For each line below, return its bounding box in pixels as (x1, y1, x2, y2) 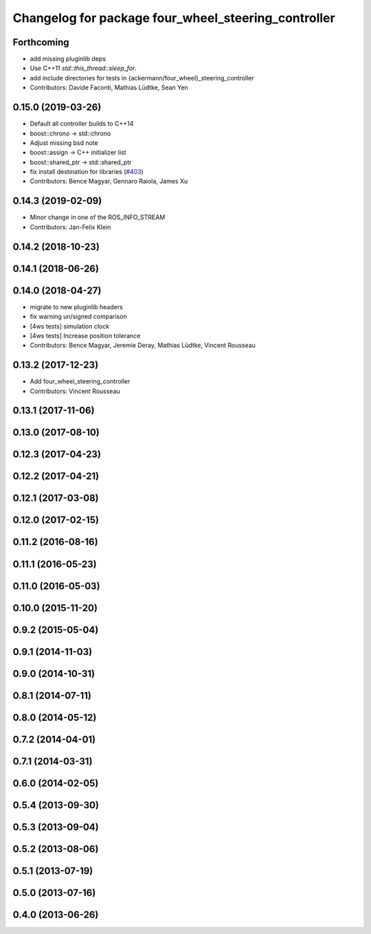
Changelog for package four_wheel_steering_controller (12, 10, 336, 25)
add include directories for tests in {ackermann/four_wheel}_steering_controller (30, 74, 254, 82)
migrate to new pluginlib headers (30, 302, 123, 311)
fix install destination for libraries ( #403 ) (30, 168, 144, 176)
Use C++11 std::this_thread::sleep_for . (30, 64, 137, 72)
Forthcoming (12, 36, 69, 48)
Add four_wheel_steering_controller (30, 377, 131, 386)
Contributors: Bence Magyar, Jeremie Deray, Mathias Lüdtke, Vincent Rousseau (30, 341, 256, 350)
